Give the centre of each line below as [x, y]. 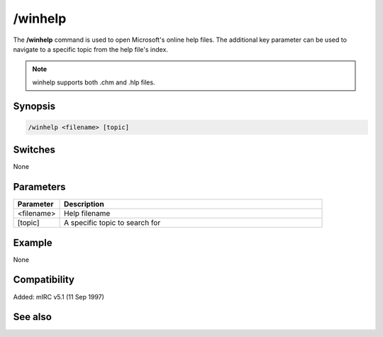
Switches [34, 150]
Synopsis [34, 106]
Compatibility [44, 280]
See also [33, 317]
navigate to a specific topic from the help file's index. [90, 49]
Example [33, 242]
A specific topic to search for [112, 223]
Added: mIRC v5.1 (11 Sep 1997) [59, 297]
